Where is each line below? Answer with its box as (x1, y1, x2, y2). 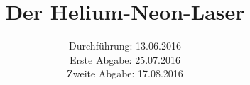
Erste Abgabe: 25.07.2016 (70, 52, 180, 67)
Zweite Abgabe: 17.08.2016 (67, 66, 183, 81)
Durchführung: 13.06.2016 (69, 38, 181, 53)
